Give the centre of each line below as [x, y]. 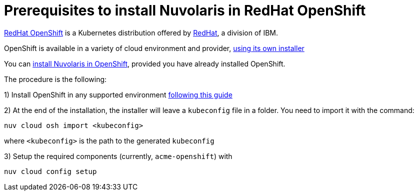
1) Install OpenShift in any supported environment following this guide [118, 94]
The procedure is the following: [55, 79]
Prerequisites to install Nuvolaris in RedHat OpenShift [185, 10]
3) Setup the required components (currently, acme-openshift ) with [118, 156]
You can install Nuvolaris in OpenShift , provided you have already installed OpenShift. [145, 63]
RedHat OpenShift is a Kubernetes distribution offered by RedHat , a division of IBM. [141, 32]
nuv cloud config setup [50, 171]
